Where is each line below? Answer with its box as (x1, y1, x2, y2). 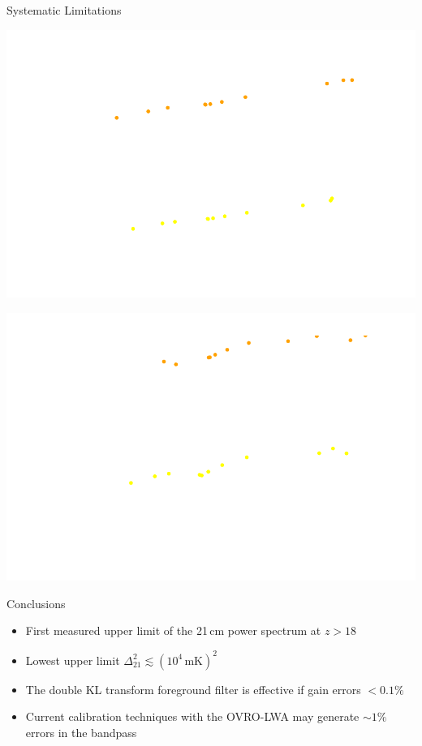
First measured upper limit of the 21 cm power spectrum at (25, 622, 321, 639)
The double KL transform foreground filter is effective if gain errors (25, 680, 361, 697)
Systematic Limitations (6, 2, 122, 18)
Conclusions (6, 594, 66, 611)
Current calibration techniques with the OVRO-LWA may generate (25, 708, 360, 725)
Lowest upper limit (25, 651, 120, 668)
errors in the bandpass (25, 723, 137, 740)
